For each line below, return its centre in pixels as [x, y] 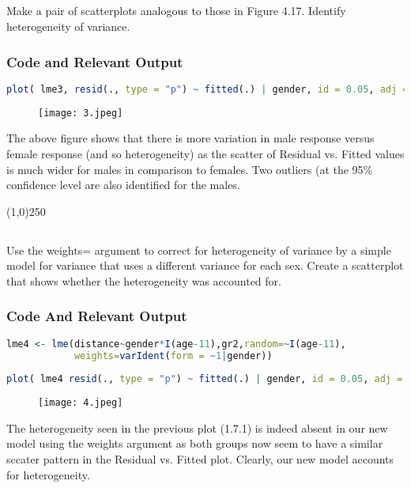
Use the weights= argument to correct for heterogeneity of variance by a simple [199, 250]
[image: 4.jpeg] [81, 403]
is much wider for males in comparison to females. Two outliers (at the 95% [190, 169]
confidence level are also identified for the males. [123, 185]
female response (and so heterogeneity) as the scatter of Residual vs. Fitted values [205, 153]
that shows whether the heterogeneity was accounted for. [144, 280]
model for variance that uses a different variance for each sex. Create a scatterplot [205, 265]
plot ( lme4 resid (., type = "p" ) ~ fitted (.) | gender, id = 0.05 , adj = [205, 379]
